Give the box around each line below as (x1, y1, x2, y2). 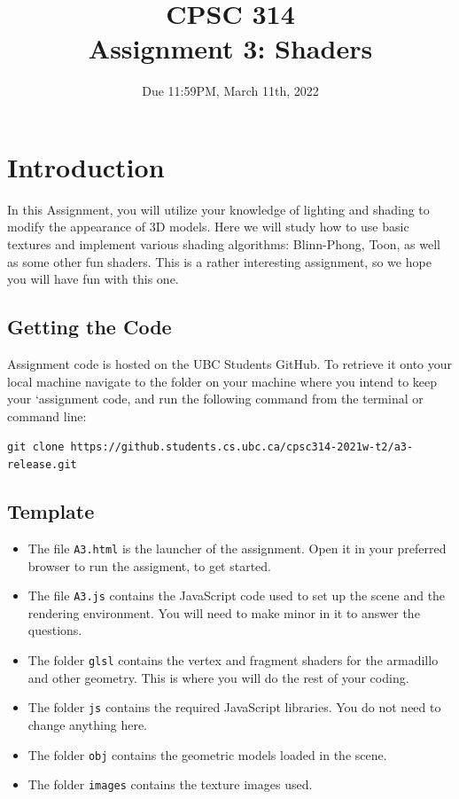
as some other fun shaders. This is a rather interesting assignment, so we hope (7, 252, 432, 270)
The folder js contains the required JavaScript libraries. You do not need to (27, 698, 441, 717)
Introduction (7, 148, 165, 184)
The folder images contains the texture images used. (27, 775, 313, 794)
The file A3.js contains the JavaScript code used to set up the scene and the (27, 586, 446, 605)
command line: (7, 406, 87, 425)
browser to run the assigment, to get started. (27, 556, 272, 575)
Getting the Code (7, 313, 172, 341)
